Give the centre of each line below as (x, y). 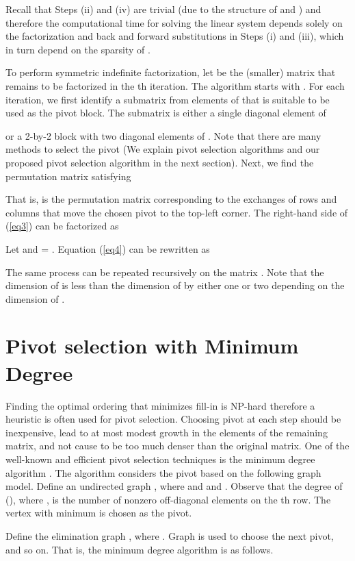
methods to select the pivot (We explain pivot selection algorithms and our (163, 149)
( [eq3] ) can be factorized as (62, 226)
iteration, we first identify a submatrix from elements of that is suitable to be (168, 99)
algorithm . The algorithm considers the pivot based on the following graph (163, 472)
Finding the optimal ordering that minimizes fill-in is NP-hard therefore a (160, 405)
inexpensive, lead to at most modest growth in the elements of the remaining (167, 432)
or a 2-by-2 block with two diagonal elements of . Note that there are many (163, 135)
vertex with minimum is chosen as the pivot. (99, 513)
